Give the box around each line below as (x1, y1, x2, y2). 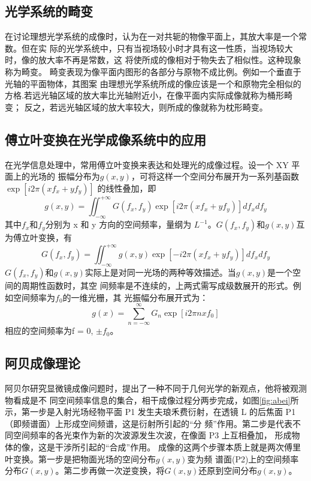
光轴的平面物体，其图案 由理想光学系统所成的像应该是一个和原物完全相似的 (5, 77, 301, 89)
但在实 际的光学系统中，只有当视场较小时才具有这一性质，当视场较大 (21, 41, 293, 54)
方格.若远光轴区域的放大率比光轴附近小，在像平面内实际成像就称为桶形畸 (5, 89, 292, 101)
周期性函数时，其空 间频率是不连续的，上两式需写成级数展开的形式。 (21, 279, 293, 291)
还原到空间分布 (198, 464, 258, 477)
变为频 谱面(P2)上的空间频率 (187, 452, 299, 465)
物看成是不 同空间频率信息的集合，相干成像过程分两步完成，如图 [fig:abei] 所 (5, 393, 299, 406)
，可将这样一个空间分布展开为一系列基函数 (131, 170, 299, 183)
